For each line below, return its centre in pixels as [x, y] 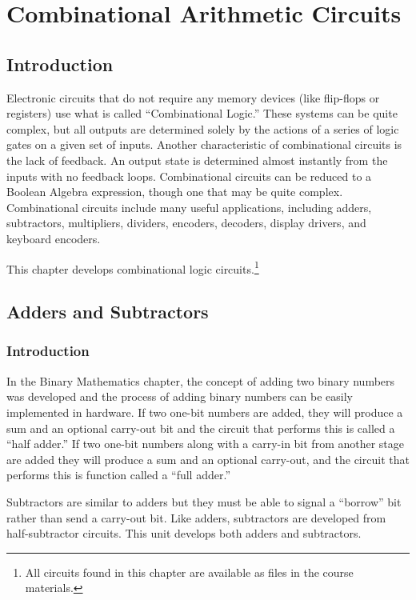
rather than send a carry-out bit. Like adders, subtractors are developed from [196, 517]
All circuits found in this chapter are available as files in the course [189, 572]
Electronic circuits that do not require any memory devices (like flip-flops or [193, 97]
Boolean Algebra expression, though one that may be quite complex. [175, 192]
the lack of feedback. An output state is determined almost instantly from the [197, 160]
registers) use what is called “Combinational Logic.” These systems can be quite [202, 113]
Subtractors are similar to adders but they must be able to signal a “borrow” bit [204, 501]
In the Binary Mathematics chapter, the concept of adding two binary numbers [201, 380]
